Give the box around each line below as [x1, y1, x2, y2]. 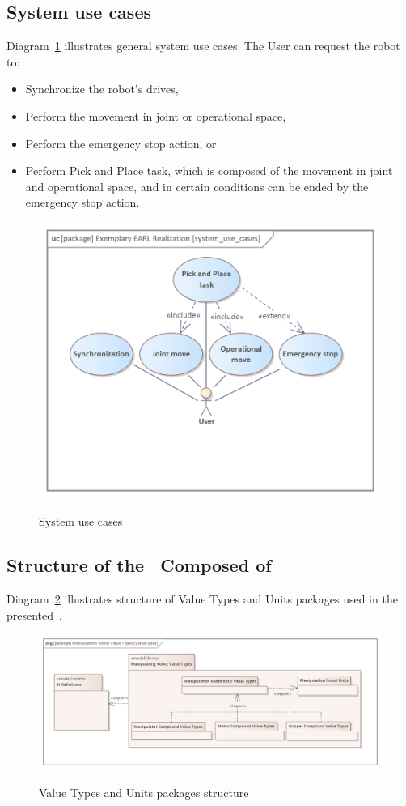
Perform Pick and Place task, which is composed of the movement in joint [25, 162, 393, 179]
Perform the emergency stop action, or [25, 134, 217, 151]
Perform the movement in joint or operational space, [25, 107, 286, 124]
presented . [6, 606, 62, 623]
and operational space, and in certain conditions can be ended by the [25, 177, 369, 194]
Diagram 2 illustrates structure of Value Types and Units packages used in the [6, 590, 398, 607]
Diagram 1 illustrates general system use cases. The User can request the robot [6, 37, 400, 54]
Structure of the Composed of [6, 552, 272, 578]
